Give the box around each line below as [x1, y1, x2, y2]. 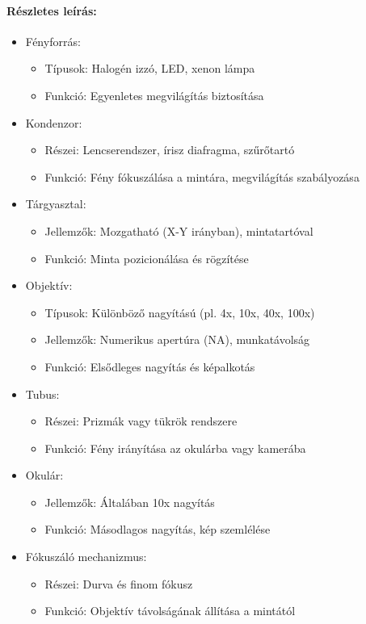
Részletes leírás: [6, 2, 97, 19]
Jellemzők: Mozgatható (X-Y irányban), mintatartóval [44, 222, 313, 239]
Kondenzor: [25, 114, 82, 131]
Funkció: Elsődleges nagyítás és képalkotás [44, 358, 255, 375]
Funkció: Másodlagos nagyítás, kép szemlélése [44, 521, 271, 538]
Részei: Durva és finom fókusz [44, 575, 193, 592]
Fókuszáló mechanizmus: [25, 548, 147, 565]
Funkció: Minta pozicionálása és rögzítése [44, 249, 249, 266]
